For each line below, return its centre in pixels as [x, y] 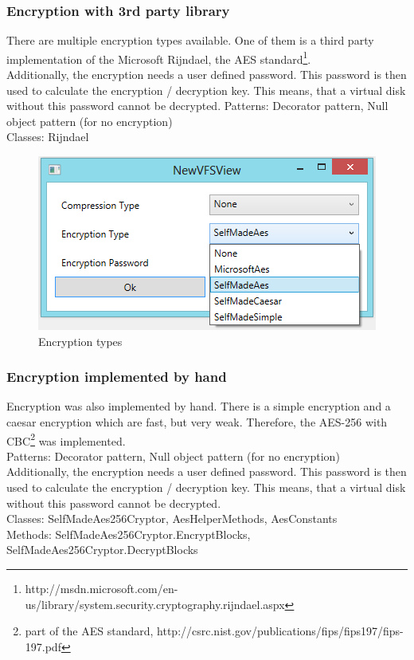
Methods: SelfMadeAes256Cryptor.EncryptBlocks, [129, 534]
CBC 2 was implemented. [66, 439]
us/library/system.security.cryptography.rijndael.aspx [155, 604]
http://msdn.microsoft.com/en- [102, 589]
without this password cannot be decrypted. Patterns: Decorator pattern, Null [197, 106]
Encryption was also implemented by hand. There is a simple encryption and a [199, 406]
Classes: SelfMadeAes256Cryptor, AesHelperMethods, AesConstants [172, 519]
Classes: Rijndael [48, 137]
